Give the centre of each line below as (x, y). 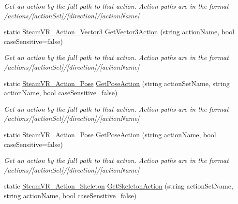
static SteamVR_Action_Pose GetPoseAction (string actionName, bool (110, 134)
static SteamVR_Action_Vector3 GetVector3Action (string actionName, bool (119, 32)
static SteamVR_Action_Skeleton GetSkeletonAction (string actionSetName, (119, 186)
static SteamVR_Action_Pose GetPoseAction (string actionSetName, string (117, 83)
